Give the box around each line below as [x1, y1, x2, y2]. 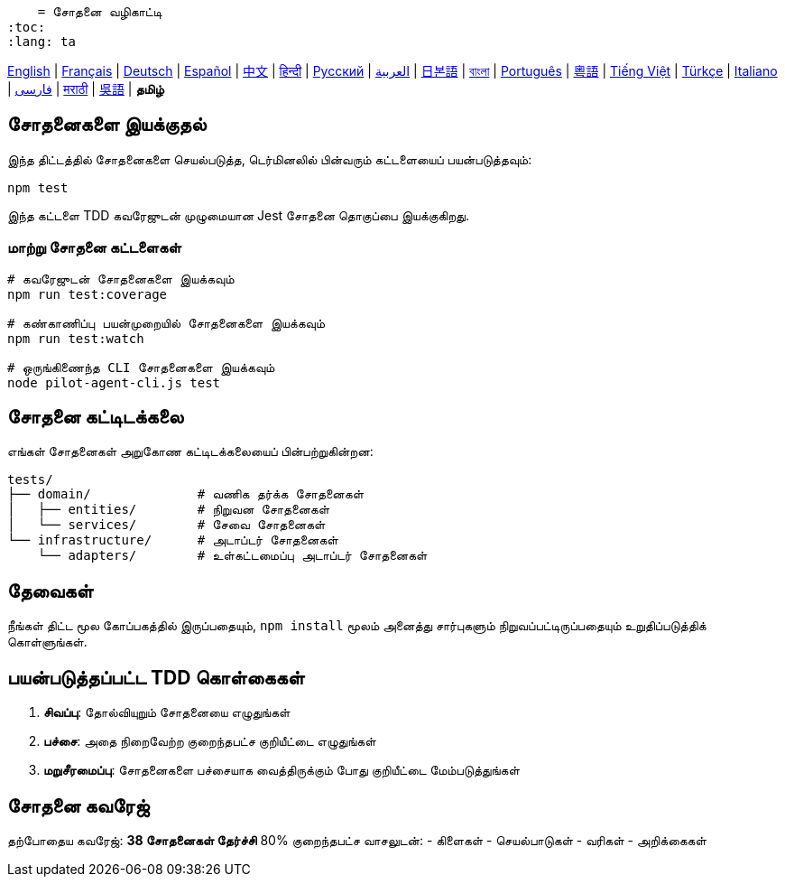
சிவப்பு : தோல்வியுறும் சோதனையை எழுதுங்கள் [43, 704, 291, 721]
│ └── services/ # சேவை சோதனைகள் [7, 517, 326, 533]
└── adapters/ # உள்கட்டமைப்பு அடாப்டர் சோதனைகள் [37, 548, 428, 563]
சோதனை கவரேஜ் [7, 794, 150, 817]
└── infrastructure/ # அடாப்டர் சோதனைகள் [7, 533, 338, 548]
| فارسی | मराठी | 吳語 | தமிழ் [7, 81, 164, 97]
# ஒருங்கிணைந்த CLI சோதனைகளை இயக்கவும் [7, 359, 275, 375]
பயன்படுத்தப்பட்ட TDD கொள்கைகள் [7, 665, 305, 689]
